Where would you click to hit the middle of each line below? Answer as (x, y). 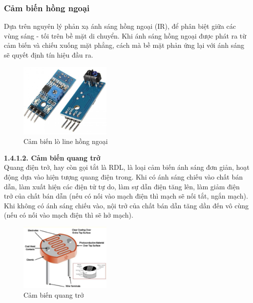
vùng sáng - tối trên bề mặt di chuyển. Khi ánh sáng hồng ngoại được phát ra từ (125, 35)
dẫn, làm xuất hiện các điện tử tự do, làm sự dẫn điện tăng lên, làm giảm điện (122, 186)
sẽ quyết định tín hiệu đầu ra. (49, 55)
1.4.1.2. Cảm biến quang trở (52, 157)
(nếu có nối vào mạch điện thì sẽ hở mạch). (69, 215)
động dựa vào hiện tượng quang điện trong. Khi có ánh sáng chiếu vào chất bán (123, 176)
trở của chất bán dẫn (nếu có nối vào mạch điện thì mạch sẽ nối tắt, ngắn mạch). (126, 196)
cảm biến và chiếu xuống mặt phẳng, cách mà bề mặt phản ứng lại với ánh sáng (124, 45)
